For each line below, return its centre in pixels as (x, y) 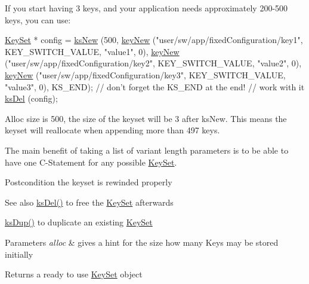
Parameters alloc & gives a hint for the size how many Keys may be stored (142, 242)
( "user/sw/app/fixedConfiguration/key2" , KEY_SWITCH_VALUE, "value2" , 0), (153, 63)
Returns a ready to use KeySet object (74, 274)
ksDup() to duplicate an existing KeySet (79, 222)
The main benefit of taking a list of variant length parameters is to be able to (147, 150)
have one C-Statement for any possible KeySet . (91, 162)
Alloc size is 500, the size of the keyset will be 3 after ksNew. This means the (146, 118)
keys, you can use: (38, 19)
